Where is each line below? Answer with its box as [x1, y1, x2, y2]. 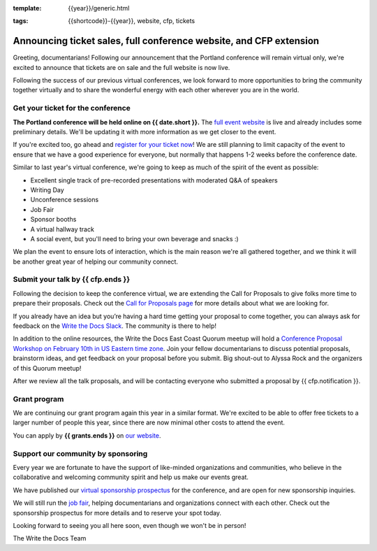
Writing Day [30, 185, 64, 194]
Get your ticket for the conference [13, 103, 131, 113]
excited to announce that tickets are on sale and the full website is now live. [13, 63, 230, 71]
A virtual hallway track [30, 224, 94, 234]
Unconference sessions [30, 196, 99, 204]
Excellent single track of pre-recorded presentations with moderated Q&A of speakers [30, 176, 279, 185]
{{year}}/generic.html [68, 4, 130, 12]
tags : [13, 17, 29, 25]
